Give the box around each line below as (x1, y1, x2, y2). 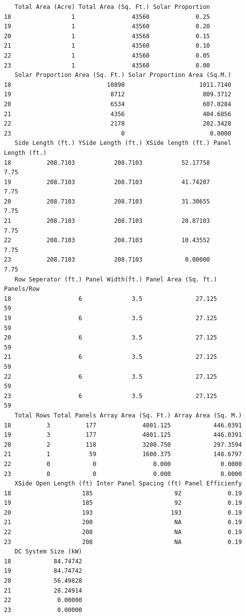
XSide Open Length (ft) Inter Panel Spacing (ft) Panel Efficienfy (14, 480, 242, 487)
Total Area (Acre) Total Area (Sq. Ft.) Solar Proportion (14, 3, 210, 10)
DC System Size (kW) (14, 548, 82, 555)
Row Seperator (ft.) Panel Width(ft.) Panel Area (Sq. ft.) (14, 275, 217, 283)
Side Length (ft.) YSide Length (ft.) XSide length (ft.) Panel (14, 139, 232, 147)
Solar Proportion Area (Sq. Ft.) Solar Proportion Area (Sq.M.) (14, 71, 232, 79)
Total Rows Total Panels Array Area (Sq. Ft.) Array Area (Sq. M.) (14, 411, 242, 419)
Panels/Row (4, 285, 40, 293)
